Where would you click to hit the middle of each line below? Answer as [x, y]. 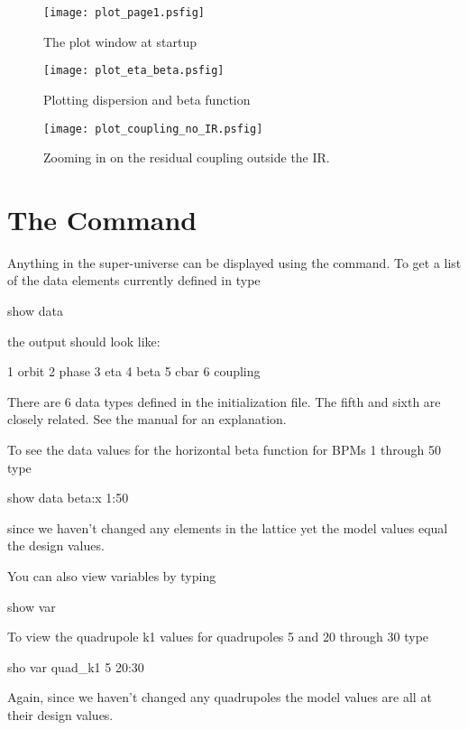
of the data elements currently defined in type [134, 280]
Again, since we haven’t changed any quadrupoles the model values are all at [220, 697]
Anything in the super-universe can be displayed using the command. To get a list [234, 262]
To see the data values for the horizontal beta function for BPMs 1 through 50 [225, 450]
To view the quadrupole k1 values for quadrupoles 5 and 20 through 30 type [218, 637]
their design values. [60, 714]
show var [32, 606]
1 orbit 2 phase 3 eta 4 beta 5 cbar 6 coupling [134, 371]
